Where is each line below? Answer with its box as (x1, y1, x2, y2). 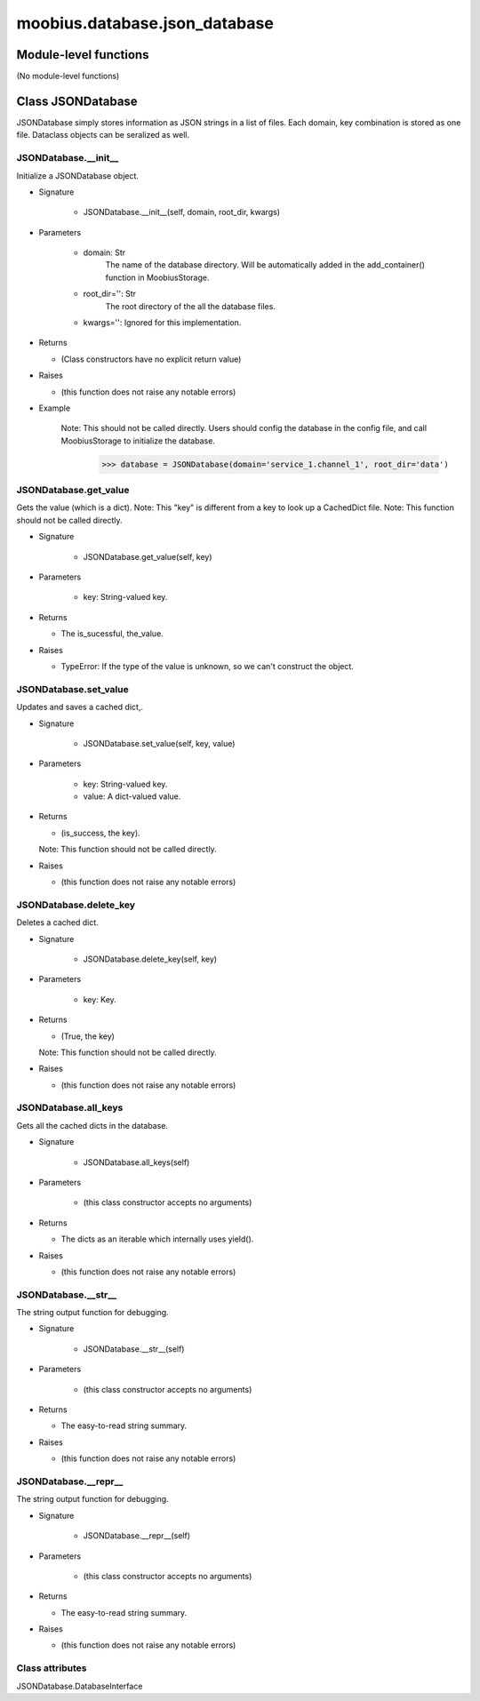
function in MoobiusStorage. (105, 272, 210, 283)
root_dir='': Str (83, 289, 137, 299)
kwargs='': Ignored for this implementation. (83, 317, 242, 328)
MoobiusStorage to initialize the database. (60, 435, 215, 446)
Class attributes (16, 1662, 87, 1674)
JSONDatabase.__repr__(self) (83, 1530, 191, 1541)
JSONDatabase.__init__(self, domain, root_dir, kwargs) (83, 207, 280, 218)
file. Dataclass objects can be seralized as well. (16, 130, 190, 140)
